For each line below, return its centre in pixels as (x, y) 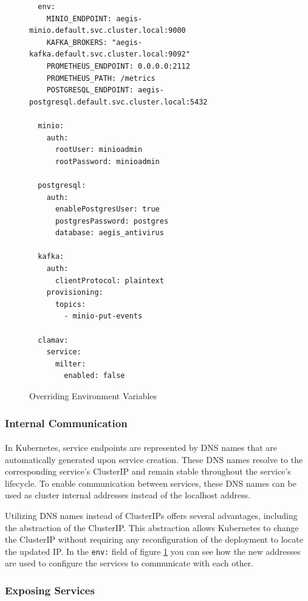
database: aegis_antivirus (109, 233)
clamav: (53, 340)
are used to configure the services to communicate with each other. (129, 563)
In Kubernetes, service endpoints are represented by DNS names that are (141, 448)
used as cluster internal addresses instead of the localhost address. (128, 495)
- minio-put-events (103, 316)
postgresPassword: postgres (112, 221)
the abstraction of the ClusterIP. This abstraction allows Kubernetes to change (152, 527)
